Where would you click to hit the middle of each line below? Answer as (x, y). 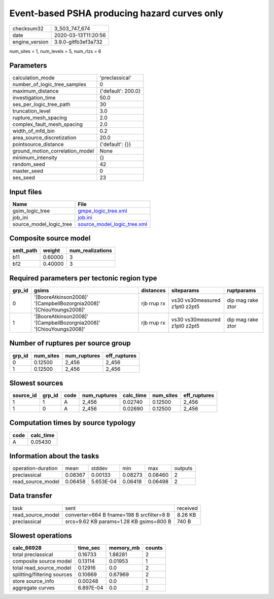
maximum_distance (36, 91)
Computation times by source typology (73, 423)
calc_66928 (27, 548)
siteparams (185, 290)
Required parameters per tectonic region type (83, 278)
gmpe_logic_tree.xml (102, 210)
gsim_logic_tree (31, 210)
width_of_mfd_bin (34, 131)
